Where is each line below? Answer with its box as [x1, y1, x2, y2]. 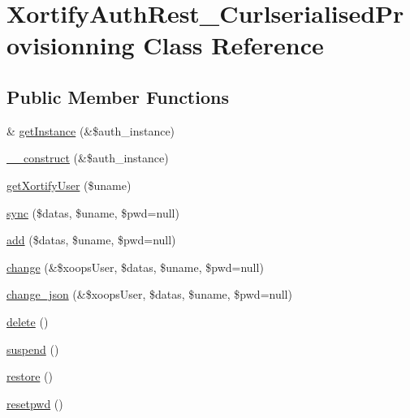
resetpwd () [6, 394, 63, 412]
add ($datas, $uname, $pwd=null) [6, 231, 176, 248]
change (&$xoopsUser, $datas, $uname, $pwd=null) [6, 258, 264, 275]
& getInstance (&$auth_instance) [6, 122, 175, 139]
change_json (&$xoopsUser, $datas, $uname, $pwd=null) [6, 286, 292, 303]
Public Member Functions [6, 84, 229, 109]
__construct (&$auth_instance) [6, 149, 169, 166]
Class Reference [143, 28, 324, 62]
